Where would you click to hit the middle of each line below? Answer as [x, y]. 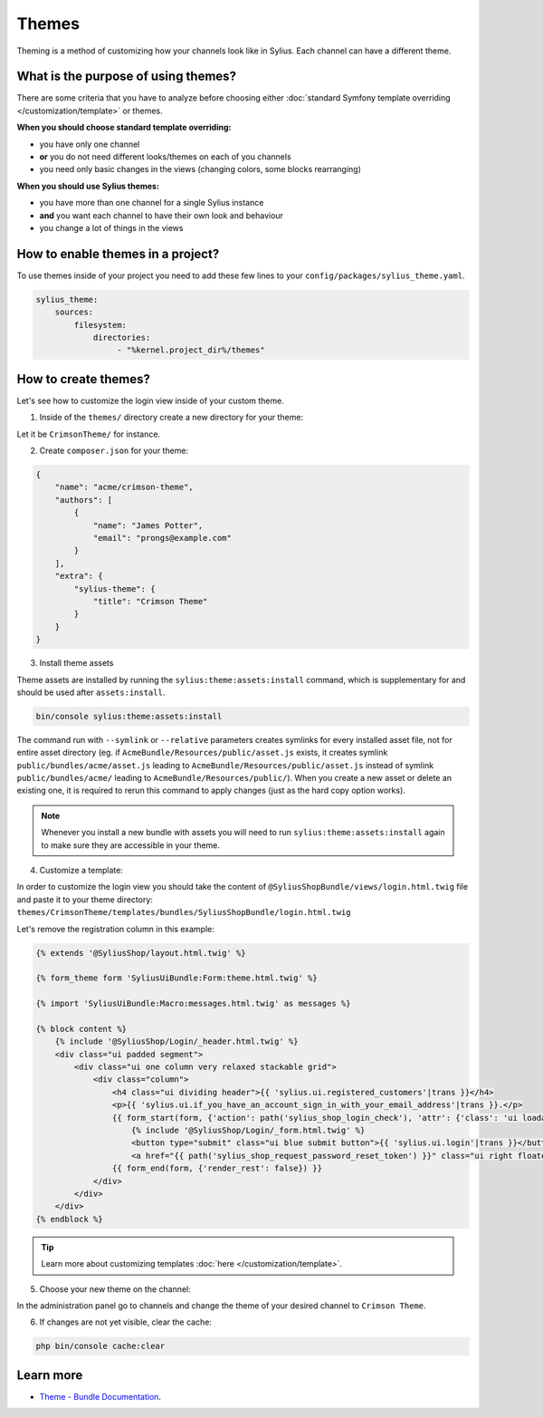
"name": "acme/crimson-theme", [124, 487]
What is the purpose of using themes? [127, 77]
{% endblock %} [69, 1219]
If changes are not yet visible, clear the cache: [126, 1322]
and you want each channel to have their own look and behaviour [162, 215]
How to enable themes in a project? [118, 254]
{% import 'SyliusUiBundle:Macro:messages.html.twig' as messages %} [193, 1004]
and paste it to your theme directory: [85, 899]
